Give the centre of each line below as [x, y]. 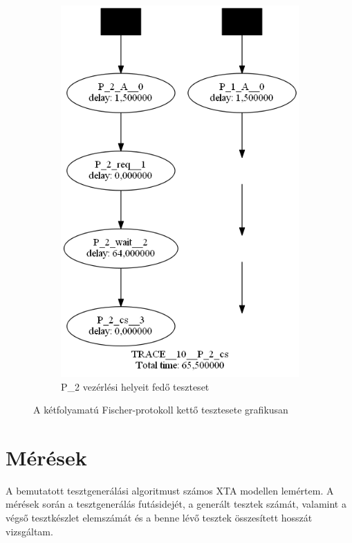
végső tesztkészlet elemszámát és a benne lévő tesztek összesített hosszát [159, 517]
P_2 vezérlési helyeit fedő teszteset [135, 386]
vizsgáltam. [29, 531]
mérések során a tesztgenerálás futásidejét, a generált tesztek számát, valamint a [176, 504]
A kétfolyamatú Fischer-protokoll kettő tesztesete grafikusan [161, 410]
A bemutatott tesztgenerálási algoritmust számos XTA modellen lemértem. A [170, 490]
